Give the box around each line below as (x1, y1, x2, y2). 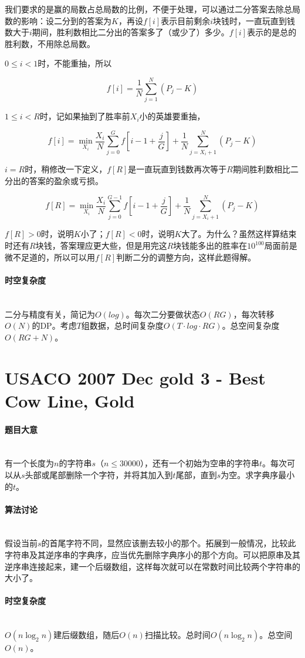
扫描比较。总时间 (144, 629, 211, 641)
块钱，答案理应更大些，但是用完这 (35, 239, 167, 251)
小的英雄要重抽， (139, 110, 205, 122)
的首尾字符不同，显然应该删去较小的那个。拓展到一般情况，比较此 (41, 537, 296, 549)
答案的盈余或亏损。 (29, 175, 103, 187)
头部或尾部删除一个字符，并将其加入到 (25, 468, 173, 480)
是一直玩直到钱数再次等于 (128, 163, 227, 175)
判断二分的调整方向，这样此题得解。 (116, 250, 256, 263)
